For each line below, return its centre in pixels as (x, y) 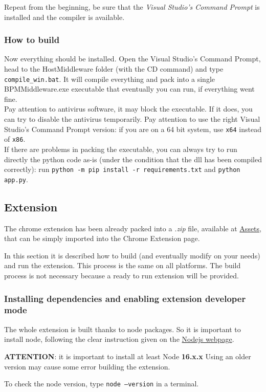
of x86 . (15, 139)
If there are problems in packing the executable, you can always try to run (121, 149)
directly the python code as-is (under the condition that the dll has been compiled (133, 159)
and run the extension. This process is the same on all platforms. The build (123, 265)
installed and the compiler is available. (64, 17)
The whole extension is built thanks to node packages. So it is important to (123, 329)
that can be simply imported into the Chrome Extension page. (102, 238)
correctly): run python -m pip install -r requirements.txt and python (122, 169)
